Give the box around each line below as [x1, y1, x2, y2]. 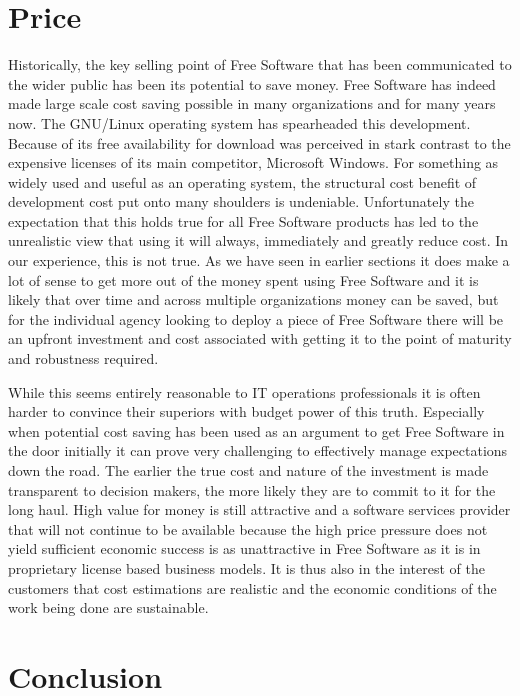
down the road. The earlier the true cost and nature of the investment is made [8, 460, 489, 480]
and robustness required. [8, 348, 159, 369]
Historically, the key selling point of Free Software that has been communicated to [8, 54, 512, 75]
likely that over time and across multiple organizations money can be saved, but [8, 289, 499, 310]
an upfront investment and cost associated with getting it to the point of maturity [8, 328, 512, 349]
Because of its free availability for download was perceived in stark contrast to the [8, 132, 511, 153]
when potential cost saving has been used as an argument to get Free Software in [8, 420, 505, 441]
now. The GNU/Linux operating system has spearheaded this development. [8, 112, 471, 133]
